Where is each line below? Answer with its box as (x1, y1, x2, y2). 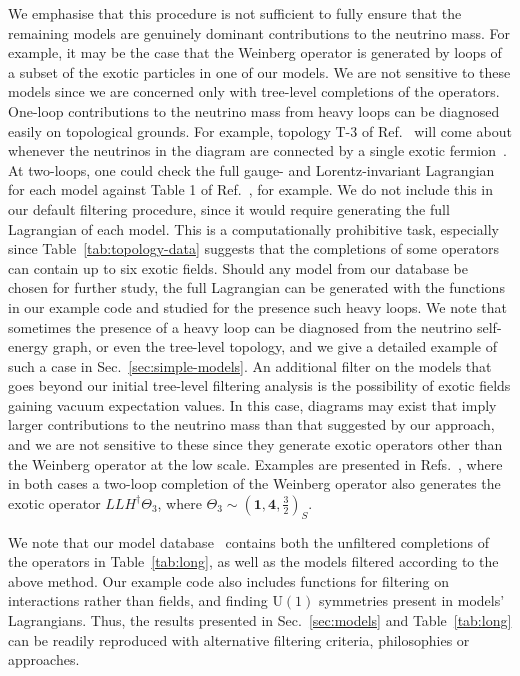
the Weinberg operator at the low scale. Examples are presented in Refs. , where (8, 453, 503, 474)
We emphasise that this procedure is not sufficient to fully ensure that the (8, 3, 462, 23)
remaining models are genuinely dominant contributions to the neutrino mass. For (8, 22, 511, 43)
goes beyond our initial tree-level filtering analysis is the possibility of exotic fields (8, 375, 511, 396)
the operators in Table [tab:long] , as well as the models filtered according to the (8, 551, 499, 572)
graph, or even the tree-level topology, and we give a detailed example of (52, 336, 497, 357)
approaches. (8, 649, 80, 670)
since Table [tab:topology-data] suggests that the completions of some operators (8, 238, 500, 259)
